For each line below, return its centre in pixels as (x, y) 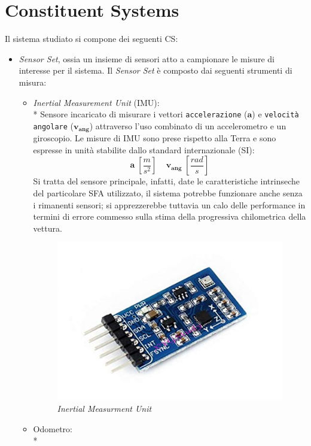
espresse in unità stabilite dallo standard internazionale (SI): (144, 149)
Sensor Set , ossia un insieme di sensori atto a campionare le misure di (147, 58)
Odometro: (53, 428)
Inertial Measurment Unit (104, 409)
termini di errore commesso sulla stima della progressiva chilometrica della (170, 216)
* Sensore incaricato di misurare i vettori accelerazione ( (140, 114)
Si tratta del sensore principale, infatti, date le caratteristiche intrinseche (167, 181)
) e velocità (275, 114)
